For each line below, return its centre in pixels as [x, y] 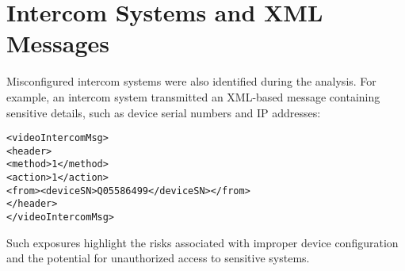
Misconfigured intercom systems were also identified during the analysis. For [191, 81]
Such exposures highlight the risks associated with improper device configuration [202, 242]
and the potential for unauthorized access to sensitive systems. [158, 258]
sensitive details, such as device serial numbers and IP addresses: [164, 112]
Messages [58, 43]
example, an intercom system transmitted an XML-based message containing [193, 96]
